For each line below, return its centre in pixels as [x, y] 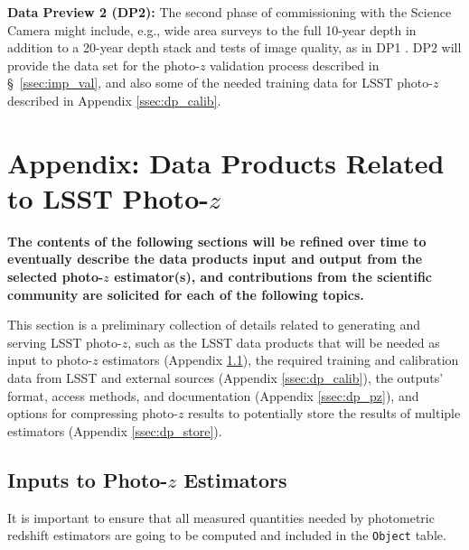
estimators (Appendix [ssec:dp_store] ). [115, 430]
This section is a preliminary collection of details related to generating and [214, 325]
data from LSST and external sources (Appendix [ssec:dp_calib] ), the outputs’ [225, 378]
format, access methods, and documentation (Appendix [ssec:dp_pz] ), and [213, 395]
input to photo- [50, 360]
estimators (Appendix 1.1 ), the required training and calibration [281, 360]
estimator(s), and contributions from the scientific [273, 277]
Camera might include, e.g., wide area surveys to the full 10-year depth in [212, 29]
